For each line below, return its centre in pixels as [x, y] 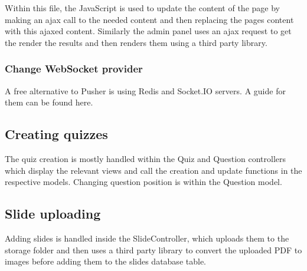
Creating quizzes [56, 134]
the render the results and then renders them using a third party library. [136, 42]
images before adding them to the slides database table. [105, 261]
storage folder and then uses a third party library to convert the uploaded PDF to [153, 249]
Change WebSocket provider [74, 69]
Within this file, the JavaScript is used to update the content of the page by [142, 8]
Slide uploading [53, 214]
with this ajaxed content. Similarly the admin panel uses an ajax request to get [148, 31]
